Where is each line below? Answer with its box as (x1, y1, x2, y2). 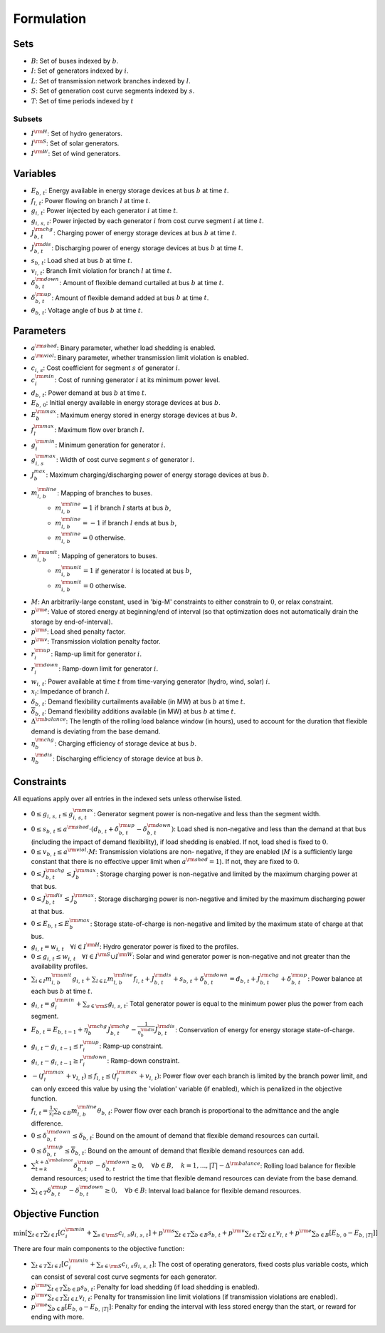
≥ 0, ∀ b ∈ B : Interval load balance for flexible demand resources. (104, 1186, 302, 1195)
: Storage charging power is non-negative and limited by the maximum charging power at (96, 870, 358, 878)
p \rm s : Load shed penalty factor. (31, 627, 126, 636)
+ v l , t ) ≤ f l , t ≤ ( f (65, 1071, 117, 1081)
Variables (13, 168, 57, 180)
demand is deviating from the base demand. (31, 727, 161, 736)
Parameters (13, 324, 66, 336)
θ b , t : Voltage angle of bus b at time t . (31, 307, 143, 316)
